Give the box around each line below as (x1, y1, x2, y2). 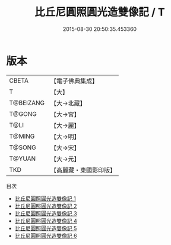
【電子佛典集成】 (50, 77, 99, 85)
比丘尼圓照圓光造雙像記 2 (14, 202, 77, 209)
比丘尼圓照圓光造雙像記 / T (34, 5, 165, 19)
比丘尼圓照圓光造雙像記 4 (14, 217, 77, 224)
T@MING (9, 132, 35, 140)
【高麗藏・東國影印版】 (50, 166, 116, 174)
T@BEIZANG (9, 99, 45, 107)
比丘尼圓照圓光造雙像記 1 (14, 194, 76, 202)
